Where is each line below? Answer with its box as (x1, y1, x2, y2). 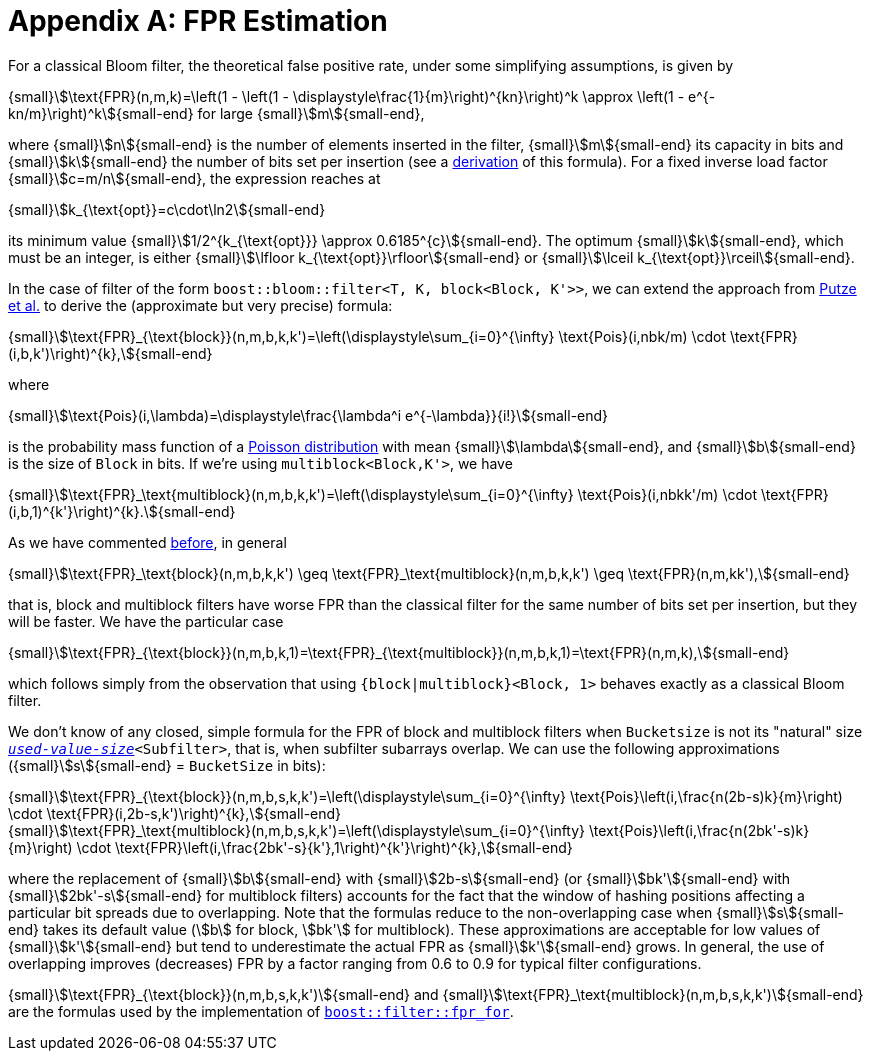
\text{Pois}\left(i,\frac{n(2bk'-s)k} (588, 821, 810, 839)
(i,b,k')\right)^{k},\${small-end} (8, 344, 213, 362)
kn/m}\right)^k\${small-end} (8, 104, 194, 122)
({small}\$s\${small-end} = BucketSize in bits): (8, 756, 326, 774)
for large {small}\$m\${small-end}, (197, 104, 425, 122)
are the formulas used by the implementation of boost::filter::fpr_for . (8, 1002, 514, 1020)
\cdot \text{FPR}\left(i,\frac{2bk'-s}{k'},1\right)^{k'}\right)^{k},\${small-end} (76, 838, 573, 856)
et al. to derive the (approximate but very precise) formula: (8, 296, 393, 314)
